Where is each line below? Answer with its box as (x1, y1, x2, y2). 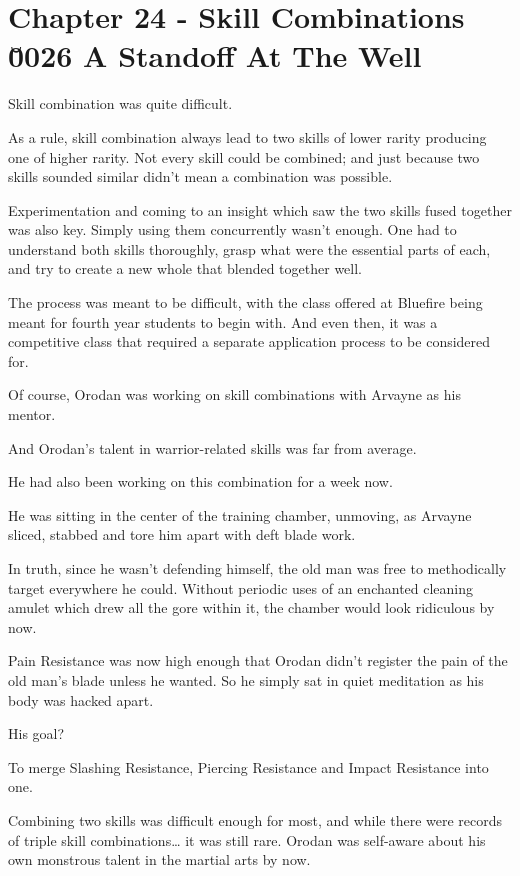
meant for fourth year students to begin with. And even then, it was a (8, 311, 438, 332)
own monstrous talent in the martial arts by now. (8, 849, 311, 870)
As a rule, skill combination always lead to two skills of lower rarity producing (8, 126, 487, 147)
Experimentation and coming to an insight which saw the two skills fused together (8, 199, 512, 220)
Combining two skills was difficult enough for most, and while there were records (8, 809, 503, 830)
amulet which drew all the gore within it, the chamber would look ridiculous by (8, 597, 495, 618)
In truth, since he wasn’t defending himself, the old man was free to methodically (8, 558, 507, 578)
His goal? (8, 723, 65, 744)
